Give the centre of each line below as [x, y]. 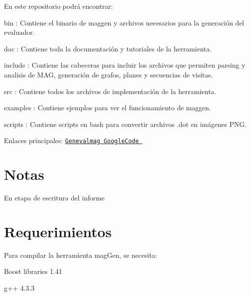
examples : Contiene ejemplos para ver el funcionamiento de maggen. [108, 108]
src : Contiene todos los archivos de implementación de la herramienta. [110, 91]
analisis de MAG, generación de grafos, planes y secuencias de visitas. [109, 74]
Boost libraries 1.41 [33, 271]
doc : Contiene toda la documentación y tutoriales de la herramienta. [108, 48]
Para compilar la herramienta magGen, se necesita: [81, 255]
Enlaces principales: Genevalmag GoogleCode [72, 140]
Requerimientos [58, 231]
